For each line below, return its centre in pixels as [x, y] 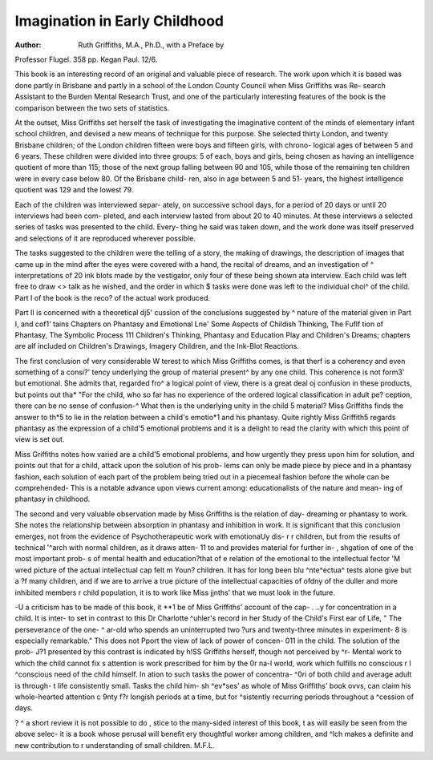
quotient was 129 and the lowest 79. [74, 190]
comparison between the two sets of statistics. [92, 107]
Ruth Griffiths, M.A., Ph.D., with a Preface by [151, 45]
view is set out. [40, 439]
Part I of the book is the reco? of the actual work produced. [113, 297]
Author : [28, 45]
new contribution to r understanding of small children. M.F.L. [115, 745]
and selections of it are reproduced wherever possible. [105, 238]
